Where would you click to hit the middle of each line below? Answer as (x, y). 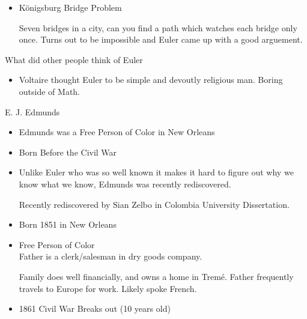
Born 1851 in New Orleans (68, 224)
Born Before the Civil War (68, 152)
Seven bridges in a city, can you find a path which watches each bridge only (158, 27)
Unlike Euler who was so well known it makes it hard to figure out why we (156, 172)
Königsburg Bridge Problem (70, 7)
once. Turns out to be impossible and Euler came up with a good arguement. (161, 39)
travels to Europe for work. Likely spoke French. (108, 288)
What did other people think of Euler (74, 59)
